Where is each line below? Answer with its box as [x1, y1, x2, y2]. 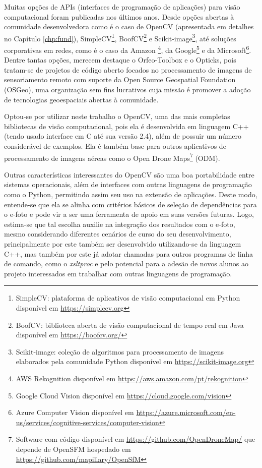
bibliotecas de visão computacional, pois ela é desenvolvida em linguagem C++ [4, 121, 249, 131]
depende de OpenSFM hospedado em [16, 443, 131, 454]
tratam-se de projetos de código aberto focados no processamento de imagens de [4, 64, 252, 75]
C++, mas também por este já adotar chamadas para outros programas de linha [4, 248, 253, 259]
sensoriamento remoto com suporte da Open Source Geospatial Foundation [4, 74, 236, 85]
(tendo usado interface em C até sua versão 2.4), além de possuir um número [4, 131, 242, 141]
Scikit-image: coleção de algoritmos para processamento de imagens [16, 346, 224, 357]
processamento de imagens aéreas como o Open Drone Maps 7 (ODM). [4, 151, 220, 163]
